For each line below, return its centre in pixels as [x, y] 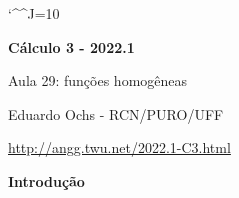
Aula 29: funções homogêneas [98, 80]
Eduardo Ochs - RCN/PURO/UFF [116, 113]
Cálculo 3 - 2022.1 [71, 46]
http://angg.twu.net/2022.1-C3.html [119, 147]
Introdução [46, 180]
